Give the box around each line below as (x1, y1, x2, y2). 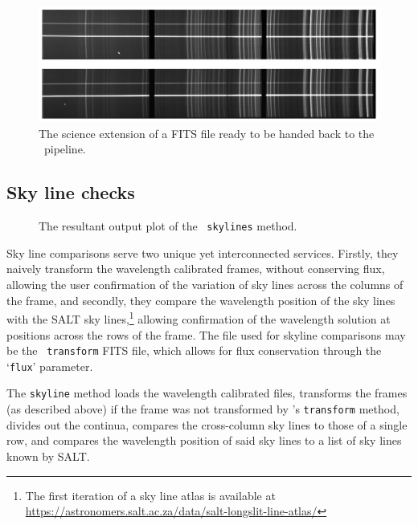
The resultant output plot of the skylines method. (39, 218, 297, 234)
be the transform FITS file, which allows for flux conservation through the (6, 342, 382, 359)
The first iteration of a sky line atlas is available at (25, 486, 276, 503)
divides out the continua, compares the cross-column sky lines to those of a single (6, 416, 408, 433)
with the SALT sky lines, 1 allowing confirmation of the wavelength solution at (6, 308, 391, 327)
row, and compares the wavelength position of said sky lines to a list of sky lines (6, 432, 402, 449)
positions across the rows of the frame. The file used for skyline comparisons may (6, 326, 406, 343)
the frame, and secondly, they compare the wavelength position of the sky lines (6, 291, 395, 308)
